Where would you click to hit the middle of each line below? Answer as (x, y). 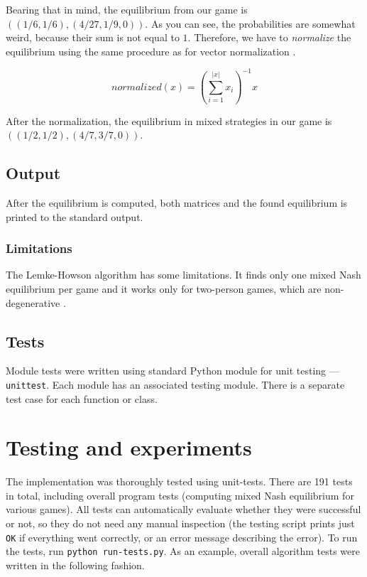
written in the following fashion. (75, 565)
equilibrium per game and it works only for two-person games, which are (164, 288)
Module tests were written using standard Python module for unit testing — (172, 371)
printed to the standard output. (75, 216)
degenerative (33, 302)
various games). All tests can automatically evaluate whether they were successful (183, 509)
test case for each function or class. (82, 398)
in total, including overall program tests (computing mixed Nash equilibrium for (180, 495)
